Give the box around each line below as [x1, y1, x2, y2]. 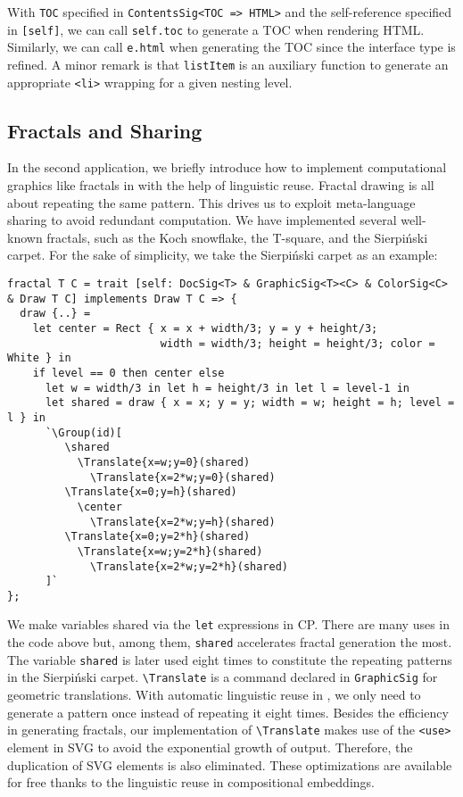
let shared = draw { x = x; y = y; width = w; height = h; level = [45, 396, 455, 410]
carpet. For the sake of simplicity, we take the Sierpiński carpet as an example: [7, 245, 438, 264]
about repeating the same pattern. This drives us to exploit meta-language [7, 193, 416, 212]
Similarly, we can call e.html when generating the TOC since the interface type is [7, 37, 456, 56]
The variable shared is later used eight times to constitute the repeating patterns [7, 650, 452, 668]
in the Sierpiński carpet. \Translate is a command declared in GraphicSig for [7, 668, 438, 686]
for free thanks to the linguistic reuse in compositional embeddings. [7, 773, 375, 792]
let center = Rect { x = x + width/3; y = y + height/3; [32, 322, 378, 336]
